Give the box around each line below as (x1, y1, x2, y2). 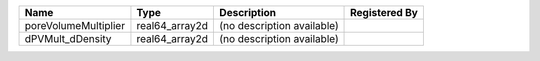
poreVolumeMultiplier (24, 19, 125, 32)
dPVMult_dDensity (24, 32, 112, 45)
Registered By (350, 6, 419, 19)
